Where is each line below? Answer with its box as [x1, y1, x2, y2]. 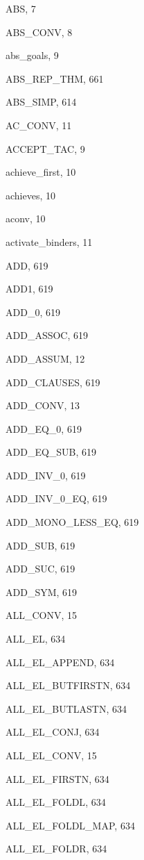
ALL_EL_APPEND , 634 [6, 654, 115, 669]
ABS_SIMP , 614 [6, 94, 77, 109]
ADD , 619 [6, 258, 48, 272]
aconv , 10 [6, 211, 46, 226]
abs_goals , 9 [6, 48, 59, 63]
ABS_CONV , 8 [6, 24, 73, 39]
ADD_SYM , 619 [6, 584, 78, 599]
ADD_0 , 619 [6, 304, 60, 319]
